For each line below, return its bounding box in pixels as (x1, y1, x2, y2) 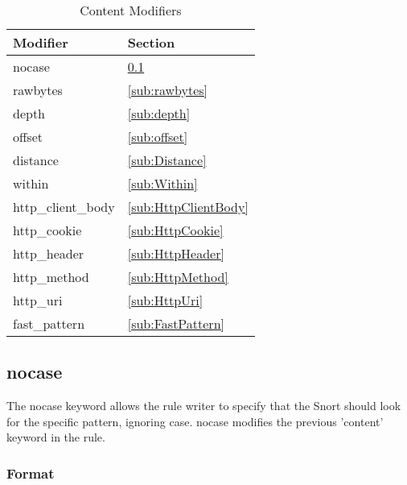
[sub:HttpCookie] (127, 221, 224, 239)
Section (127, 33, 175, 52)
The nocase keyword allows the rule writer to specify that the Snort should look (6, 397, 401, 414)
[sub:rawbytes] (127, 81, 208, 99)
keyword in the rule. (6, 429, 105, 446)
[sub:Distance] (127, 151, 207, 169)
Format (6, 462, 55, 483)
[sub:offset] (127, 127, 188, 146)
